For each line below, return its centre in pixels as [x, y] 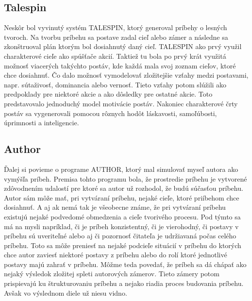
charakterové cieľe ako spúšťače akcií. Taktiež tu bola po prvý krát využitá [115, 56]
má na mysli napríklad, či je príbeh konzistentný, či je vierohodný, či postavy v [121, 226]
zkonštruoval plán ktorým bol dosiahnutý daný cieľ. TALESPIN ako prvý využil [123, 46]
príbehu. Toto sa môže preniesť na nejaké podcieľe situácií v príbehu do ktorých [123, 245]
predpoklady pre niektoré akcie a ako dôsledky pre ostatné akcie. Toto [108, 94]
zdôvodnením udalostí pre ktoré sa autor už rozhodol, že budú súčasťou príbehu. [124, 188]
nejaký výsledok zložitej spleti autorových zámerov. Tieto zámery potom [112, 274]
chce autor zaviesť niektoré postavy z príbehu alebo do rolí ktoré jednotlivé [116, 255]
